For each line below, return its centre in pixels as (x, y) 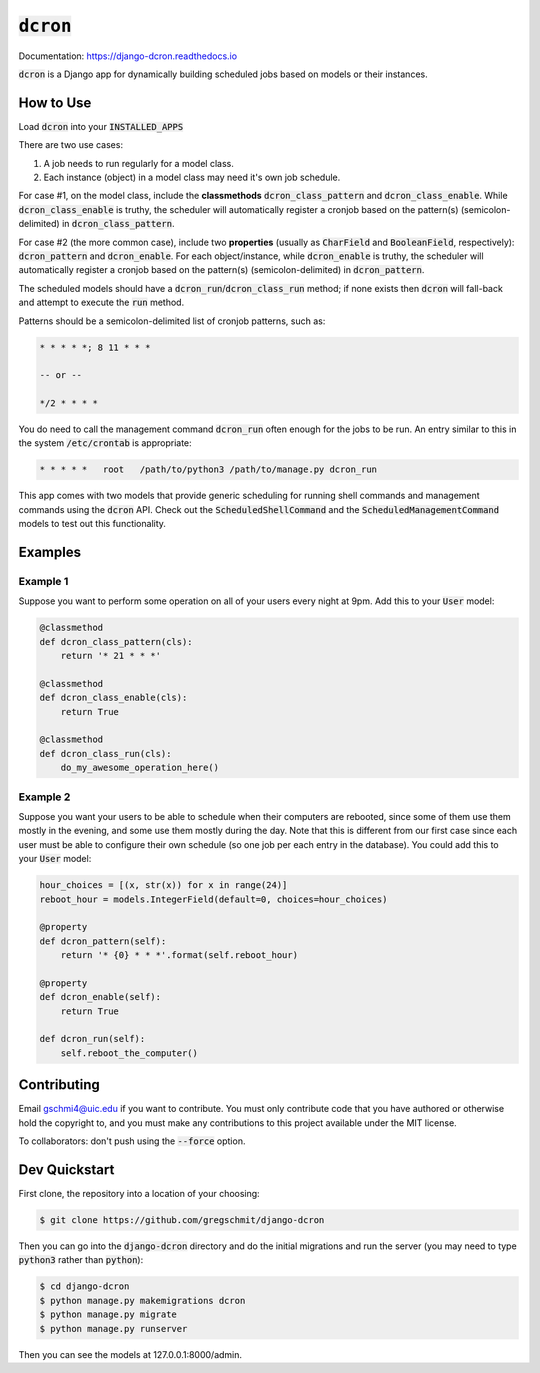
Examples (50, 552)
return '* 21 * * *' (111, 656)
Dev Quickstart (66, 1169)
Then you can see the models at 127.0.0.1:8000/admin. (130, 1354)
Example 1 (43, 581)
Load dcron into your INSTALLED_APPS (101, 126)
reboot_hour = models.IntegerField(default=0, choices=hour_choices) (213, 899)
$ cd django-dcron (84, 1286)
